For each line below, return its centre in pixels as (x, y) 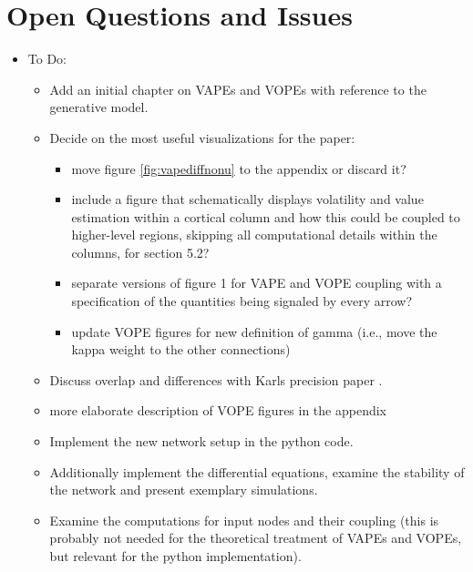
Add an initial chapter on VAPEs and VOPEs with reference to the (238, 89)
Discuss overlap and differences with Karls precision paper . (216, 379)
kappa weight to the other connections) (181, 349)
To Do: (47, 59)
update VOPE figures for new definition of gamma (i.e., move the (254, 331)
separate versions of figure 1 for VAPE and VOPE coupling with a (257, 283)
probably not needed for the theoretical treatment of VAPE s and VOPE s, (256, 538)
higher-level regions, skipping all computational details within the (254, 235)
